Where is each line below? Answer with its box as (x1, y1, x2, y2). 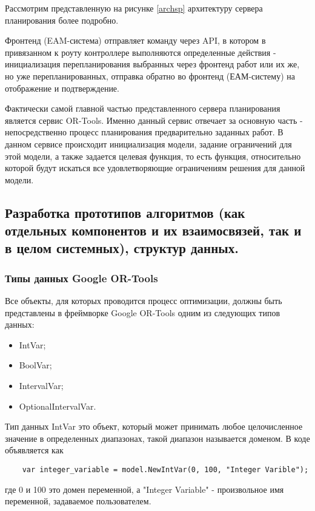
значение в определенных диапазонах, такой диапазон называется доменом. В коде (5, 431, 310, 444)
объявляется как (5, 444, 64, 456)
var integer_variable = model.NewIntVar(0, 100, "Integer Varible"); (22, 465, 309, 475)
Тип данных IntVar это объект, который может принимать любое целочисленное (5, 420, 303, 433)
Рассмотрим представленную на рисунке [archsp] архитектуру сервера (5, 2, 263, 14)
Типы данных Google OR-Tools (5, 270, 158, 285)
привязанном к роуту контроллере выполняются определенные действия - (5, 46, 276, 58)
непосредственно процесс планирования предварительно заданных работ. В (5, 126, 283, 138)
